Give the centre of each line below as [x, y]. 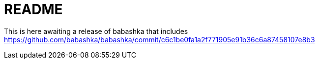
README [33, 9]
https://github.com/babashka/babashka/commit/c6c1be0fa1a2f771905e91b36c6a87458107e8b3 [159, 39]
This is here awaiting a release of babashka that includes [96, 31]
